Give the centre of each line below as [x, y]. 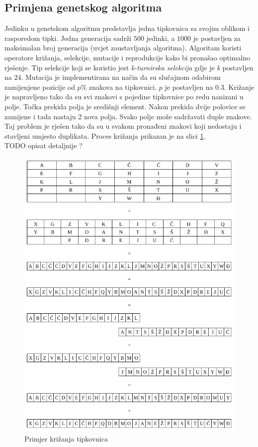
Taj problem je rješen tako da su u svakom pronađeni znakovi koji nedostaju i [123, 126]
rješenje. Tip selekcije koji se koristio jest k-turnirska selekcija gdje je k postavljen [129, 67]
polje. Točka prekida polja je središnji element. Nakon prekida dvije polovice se [125, 106]
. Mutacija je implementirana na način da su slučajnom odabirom [121, 77]
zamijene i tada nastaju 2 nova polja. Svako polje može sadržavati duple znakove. [128, 116]
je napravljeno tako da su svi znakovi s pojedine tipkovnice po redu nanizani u [124, 97]
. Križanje [239, 87]
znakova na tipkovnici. [123, 87]
